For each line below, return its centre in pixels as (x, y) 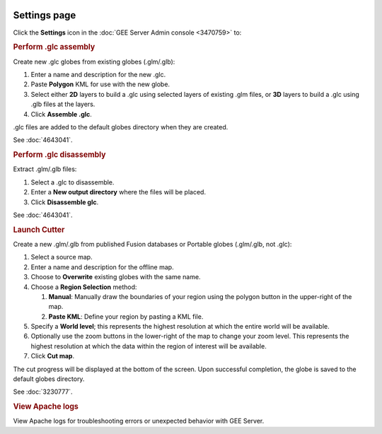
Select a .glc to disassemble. (73, 182)
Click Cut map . (52, 356)
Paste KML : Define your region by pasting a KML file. (126, 316)
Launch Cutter (39, 230)
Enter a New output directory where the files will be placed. (118, 192)
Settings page (45, 15)
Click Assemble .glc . (61, 114)
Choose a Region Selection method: (84, 287)
